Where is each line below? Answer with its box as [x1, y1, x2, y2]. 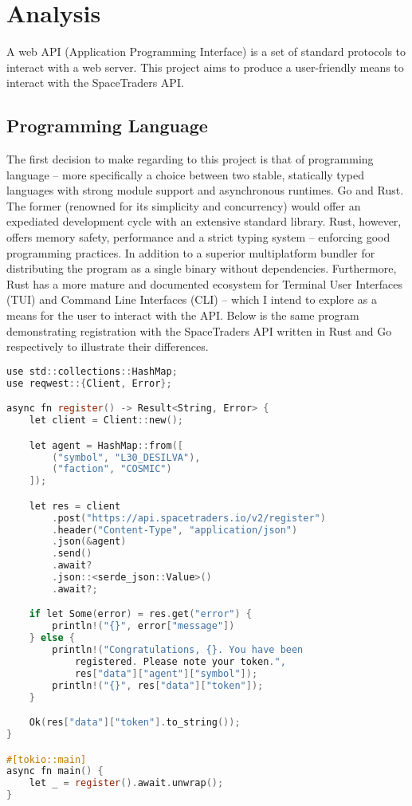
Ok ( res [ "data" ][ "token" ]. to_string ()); [29, 717, 241, 729]
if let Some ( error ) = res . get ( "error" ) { [29, 608, 252, 620]
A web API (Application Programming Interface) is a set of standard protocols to [6, 43, 406, 60]
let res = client [29, 500, 121, 512]
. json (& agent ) [52, 536, 127, 548]
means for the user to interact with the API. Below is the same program [6, 307, 359, 324]
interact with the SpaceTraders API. [6, 74, 184, 91]
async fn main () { [6, 765, 104, 777]
